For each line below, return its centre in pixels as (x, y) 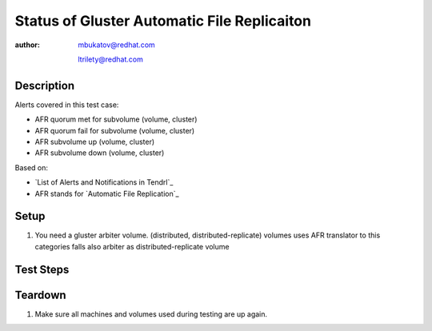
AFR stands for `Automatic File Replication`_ (107, 193)
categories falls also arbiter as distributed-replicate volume (132, 246)
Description (45, 85)
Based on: (31, 167)
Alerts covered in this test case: (67, 105)
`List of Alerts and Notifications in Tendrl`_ (104, 182)
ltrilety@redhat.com (110, 59)
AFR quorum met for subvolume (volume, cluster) (116, 119)
